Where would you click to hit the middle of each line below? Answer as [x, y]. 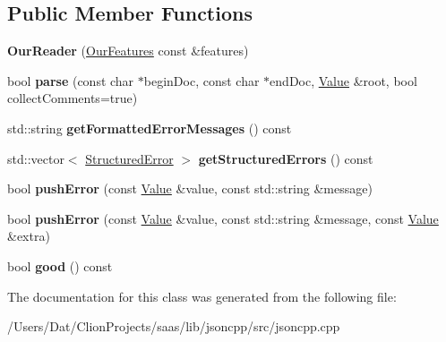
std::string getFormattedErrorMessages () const [150, 128]
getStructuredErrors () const [286, 158]
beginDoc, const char [202, 80]
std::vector [36, 158]
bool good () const [60, 265]
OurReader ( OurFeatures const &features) [128, 51]
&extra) [29, 236]
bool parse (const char [71, 80]
